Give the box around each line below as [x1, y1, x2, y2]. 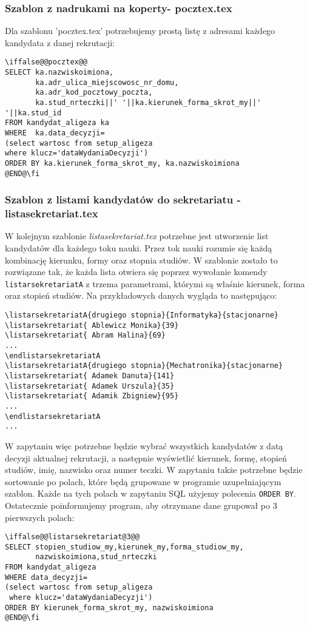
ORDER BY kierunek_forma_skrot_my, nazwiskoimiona [5, 603, 214, 612]
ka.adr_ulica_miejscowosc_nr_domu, [35, 78, 179, 87]
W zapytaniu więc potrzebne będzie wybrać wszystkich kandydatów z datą [5, 439, 283, 452]
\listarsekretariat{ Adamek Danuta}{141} [5, 371, 175, 380]
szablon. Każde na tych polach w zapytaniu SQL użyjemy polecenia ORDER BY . [5, 487, 296, 500]
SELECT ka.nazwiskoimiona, [5, 68, 113, 77]
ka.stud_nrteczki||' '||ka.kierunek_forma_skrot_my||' [35, 98, 261, 107]
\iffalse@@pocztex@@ [5, 58, 88, 67]
